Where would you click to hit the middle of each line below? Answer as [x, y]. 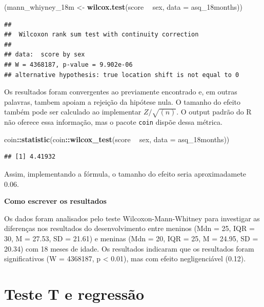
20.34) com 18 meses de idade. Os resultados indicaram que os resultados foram [129, 248]
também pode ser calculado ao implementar [73, 112]
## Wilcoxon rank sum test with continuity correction [101, 35]
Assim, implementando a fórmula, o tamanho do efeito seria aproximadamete [125, 173]
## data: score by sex [45, 55]
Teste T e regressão [74, 293]
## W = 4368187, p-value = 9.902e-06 [68, 64]
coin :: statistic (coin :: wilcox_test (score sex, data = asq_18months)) [117, 139]
